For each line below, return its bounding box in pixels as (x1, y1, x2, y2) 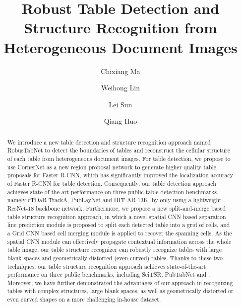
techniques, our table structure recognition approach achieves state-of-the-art (7, 262, 206, 270)
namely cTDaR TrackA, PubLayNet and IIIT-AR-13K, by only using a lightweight (7, 196, 222, 204)
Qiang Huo (104, 116, 137, 126)
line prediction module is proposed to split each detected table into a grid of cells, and (7, 221, 230, 229)
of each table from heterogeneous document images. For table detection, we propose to (7, 154, 231, 162)
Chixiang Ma (101, 66, 140, 76)
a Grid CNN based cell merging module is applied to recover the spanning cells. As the (7, 229, 232, 237)
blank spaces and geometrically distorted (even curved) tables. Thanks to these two (7, 253, 223, 262)
